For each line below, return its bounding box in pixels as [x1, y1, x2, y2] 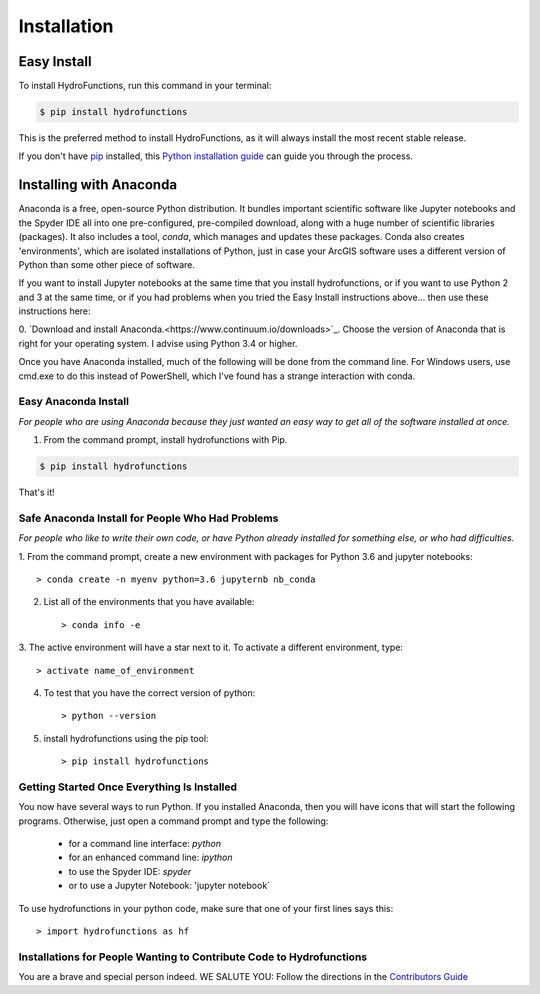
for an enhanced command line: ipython [68, 851, 234, 864]
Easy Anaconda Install [18, 395, 130, 409]
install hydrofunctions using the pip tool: [43, 732, 209, 744]
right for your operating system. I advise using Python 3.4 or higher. [18, 337, 298, 349]
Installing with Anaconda [18, 176, 178, 194]
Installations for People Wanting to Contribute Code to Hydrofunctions [18, 950, 368, 964]
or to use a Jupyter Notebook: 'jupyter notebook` [68, 880, 270, 892]
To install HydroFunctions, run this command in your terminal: [18, 80, 272, 92]
